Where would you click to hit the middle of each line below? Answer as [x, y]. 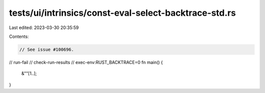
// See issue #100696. [47, 49]
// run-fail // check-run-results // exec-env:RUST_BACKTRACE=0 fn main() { [86, 62]
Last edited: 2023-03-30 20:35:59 [44, 28]
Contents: [19, 36]
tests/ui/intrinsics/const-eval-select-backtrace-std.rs [122, 13]
